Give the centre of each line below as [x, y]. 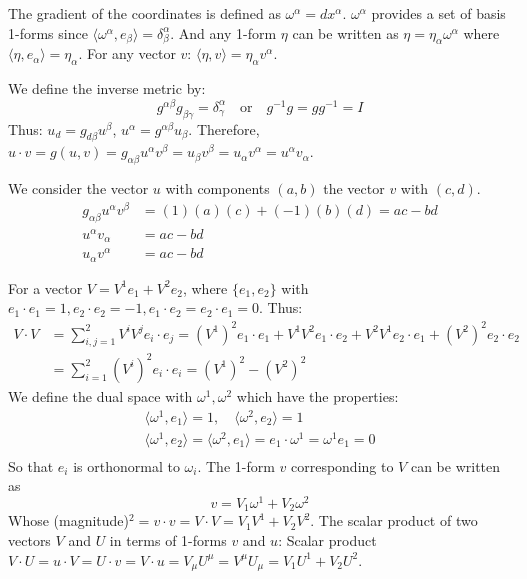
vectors [29, 540]
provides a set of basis [438, 13]
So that [31, 465]
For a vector [45, 287]
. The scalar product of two [394, 520]
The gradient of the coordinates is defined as [144, 13]
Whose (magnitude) [69, 520]
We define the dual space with [100, 395]
